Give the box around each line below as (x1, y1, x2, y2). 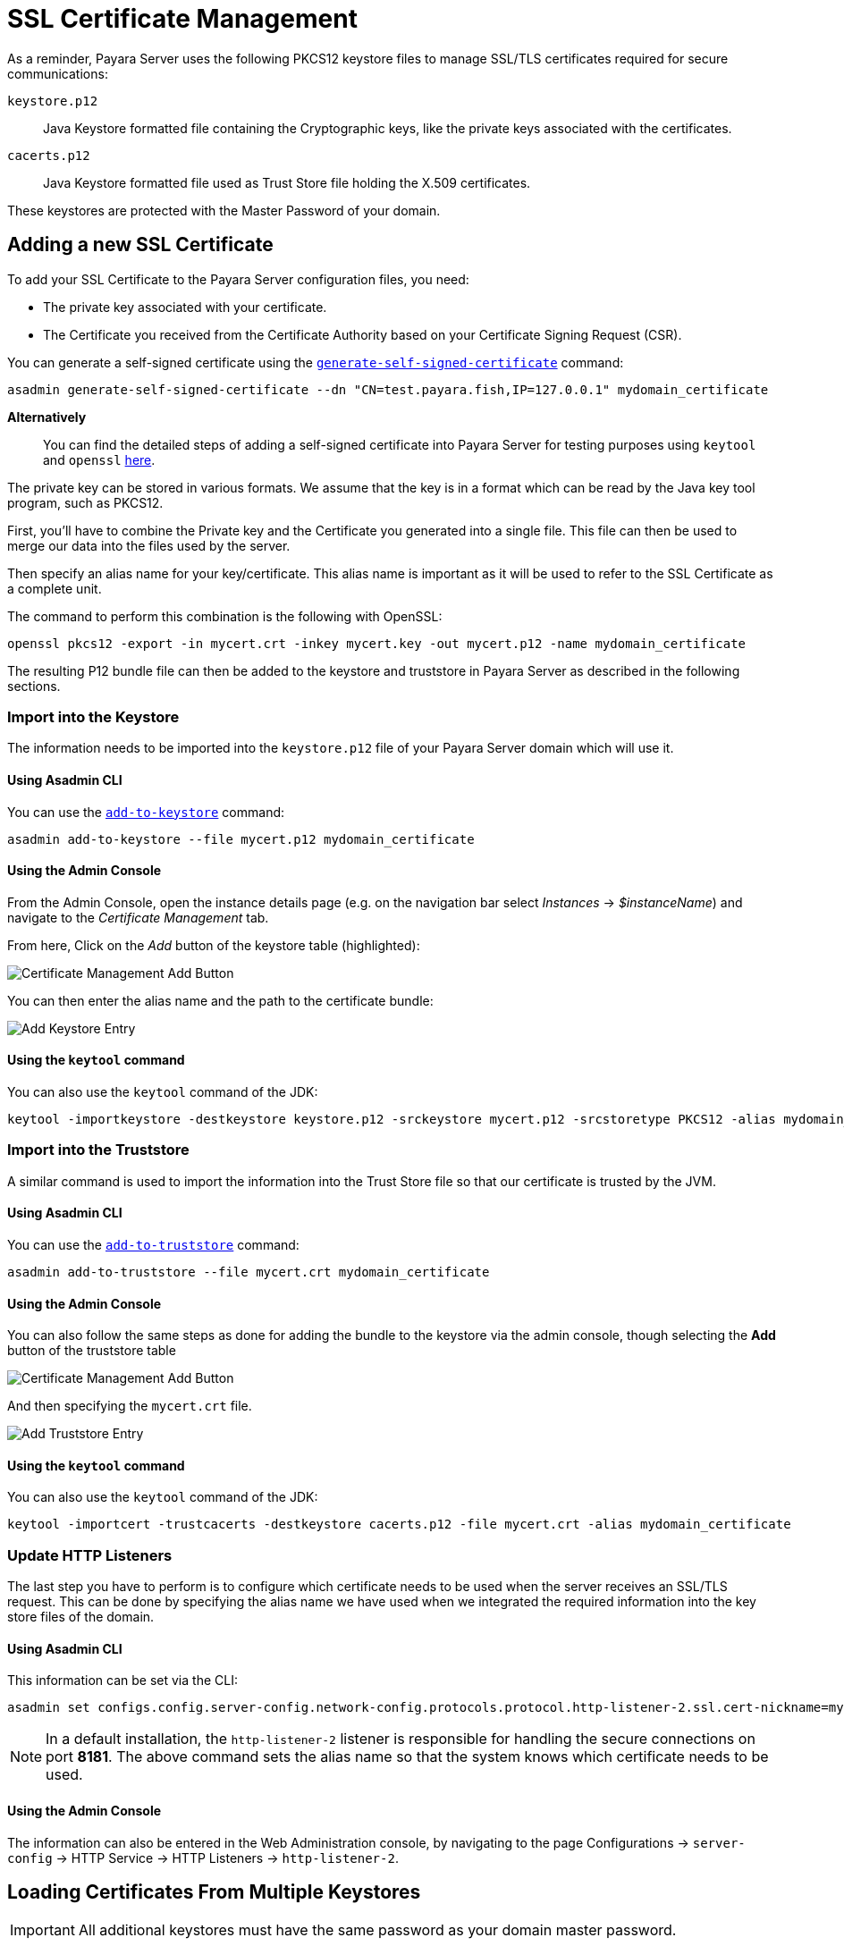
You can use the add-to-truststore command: (7, 1236, 300, 1252)
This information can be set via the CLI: (7, 1672, 238, 1689)
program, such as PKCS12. (7, 494, 164, 510)
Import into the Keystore (7, 707, 180, 726)
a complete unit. (7, 580, 102, 596)
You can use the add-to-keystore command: (7, 804, 285, 820)
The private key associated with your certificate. (43, 299, 327, 315)
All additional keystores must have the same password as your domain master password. (78, 1921, 677, 1940)
